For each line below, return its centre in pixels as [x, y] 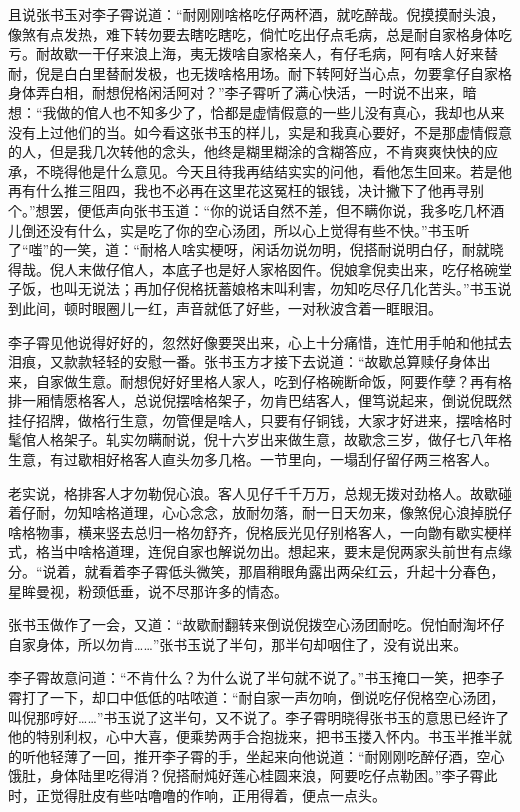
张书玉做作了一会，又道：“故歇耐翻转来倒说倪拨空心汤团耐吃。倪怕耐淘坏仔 [256, 624]
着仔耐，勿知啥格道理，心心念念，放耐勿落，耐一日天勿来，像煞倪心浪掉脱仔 [260, 512]
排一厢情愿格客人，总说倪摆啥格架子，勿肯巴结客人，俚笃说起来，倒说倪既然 [260, 400]
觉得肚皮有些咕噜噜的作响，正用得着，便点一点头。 [217, 794]
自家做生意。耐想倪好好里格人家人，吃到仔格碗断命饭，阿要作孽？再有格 [273, 380]
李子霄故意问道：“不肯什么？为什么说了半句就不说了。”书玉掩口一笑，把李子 [256, 677]
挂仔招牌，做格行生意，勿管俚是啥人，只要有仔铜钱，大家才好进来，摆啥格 [253, 419]
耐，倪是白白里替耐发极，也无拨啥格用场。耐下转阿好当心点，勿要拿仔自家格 [260, 72]
